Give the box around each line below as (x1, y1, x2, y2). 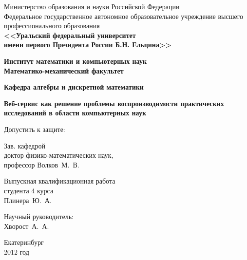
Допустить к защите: (4, 124, 65, 134)
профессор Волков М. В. (4, 159, 79, 169)
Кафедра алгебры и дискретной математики (4, 82, 144, 92)
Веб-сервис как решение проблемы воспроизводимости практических (4, 98, 224, 108)
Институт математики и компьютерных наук (4, 56, 147, 66)
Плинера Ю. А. (4, 195, 52, 205)
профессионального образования (4, 20, 100, 31)
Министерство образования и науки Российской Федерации (4, 1, 180, 11)
